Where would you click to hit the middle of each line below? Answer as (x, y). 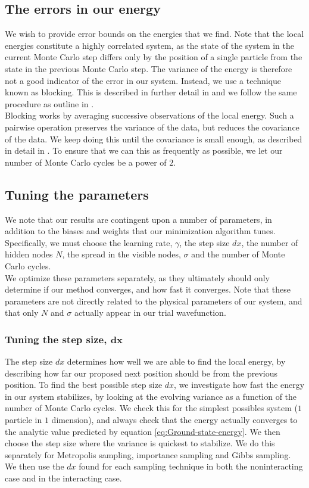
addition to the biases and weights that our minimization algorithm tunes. (140, 231)
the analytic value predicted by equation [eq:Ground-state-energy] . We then (143, 431)
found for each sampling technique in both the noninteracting (191, 466)
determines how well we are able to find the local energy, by (176, 361)
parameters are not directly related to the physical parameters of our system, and (154, 301)
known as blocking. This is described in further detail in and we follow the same (151, 92)
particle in (24, 420)
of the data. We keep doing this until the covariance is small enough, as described (154, 139)
